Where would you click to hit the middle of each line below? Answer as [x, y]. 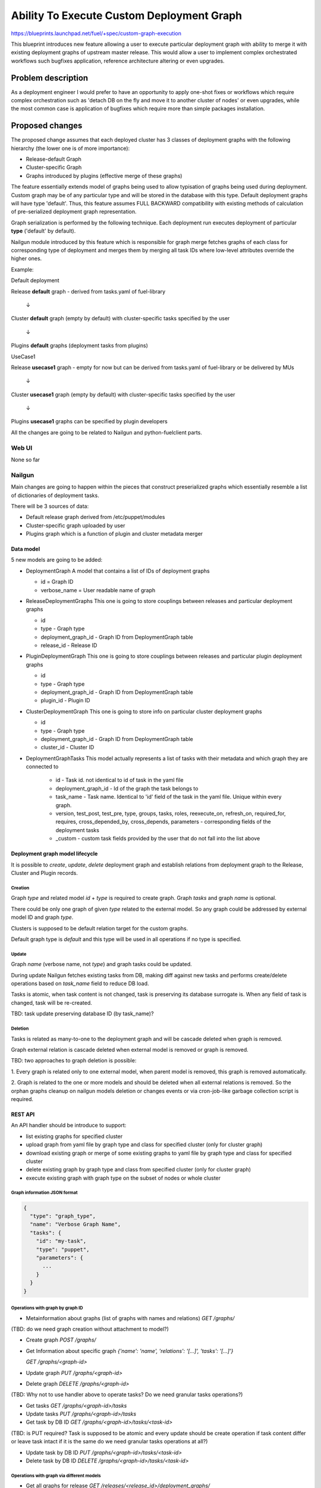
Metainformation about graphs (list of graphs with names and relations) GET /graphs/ [130, 1318]
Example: [22, 269]
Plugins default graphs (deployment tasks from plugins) [80, 346]
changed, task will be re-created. [51, 1002]
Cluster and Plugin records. [45, 873]
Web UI [22, 448]
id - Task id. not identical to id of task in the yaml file [119, 780]
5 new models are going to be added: [57, 560]
